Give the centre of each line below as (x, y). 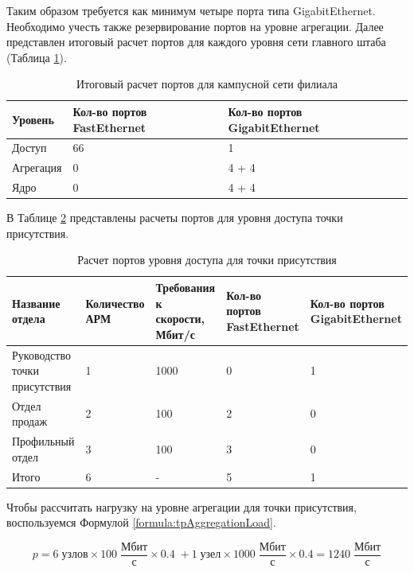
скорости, (180, 319)
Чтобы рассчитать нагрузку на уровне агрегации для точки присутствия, (182, 506)
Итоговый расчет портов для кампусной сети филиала (207, 84)
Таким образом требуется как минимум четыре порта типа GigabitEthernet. (191, 10)
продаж (30, 421)
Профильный (43, 441)
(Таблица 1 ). (37, 57)
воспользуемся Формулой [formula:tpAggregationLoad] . (141, 522)
